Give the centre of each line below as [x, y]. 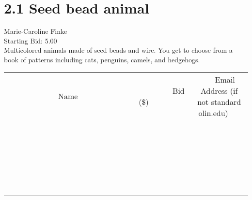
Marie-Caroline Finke [36, 31]
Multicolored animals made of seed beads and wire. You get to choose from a [118, 50]
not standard [219, 101]
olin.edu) [213, 113]
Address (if [219, 90]
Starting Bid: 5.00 [31, 40]
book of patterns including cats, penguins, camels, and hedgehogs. [102, 59]
